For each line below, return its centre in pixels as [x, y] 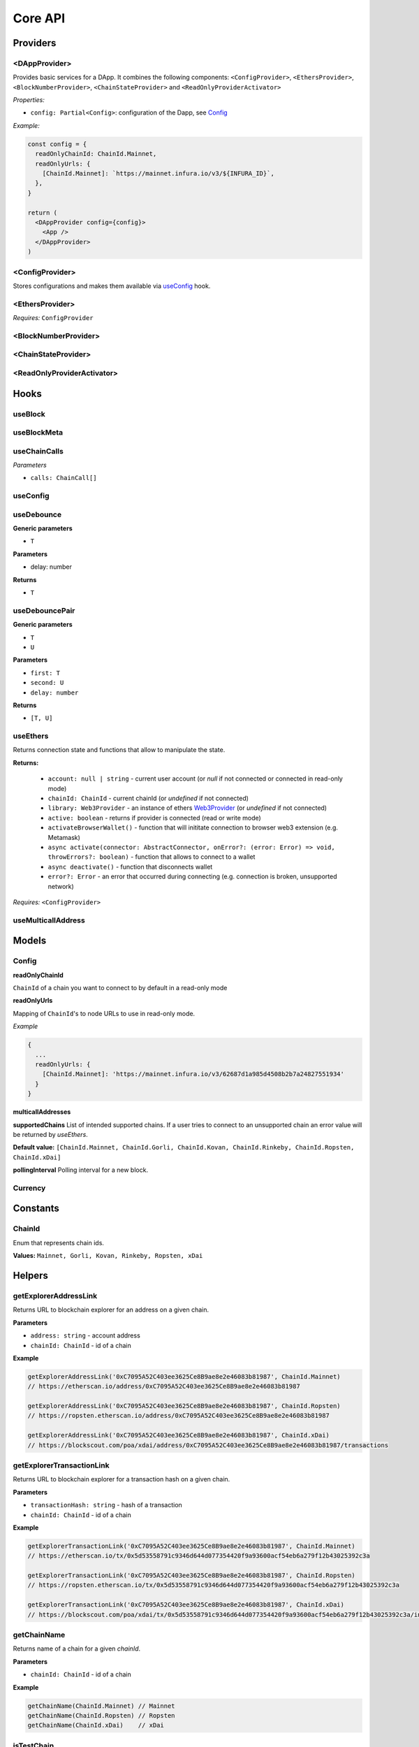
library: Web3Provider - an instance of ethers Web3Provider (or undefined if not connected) [188, 808]
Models [30, 941]
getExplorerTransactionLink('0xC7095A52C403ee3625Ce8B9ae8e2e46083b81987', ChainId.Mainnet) [191, 1546]
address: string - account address [86, 1335]
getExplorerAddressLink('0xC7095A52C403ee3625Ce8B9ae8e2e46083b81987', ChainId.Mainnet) [184, 1376]
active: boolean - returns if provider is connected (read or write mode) [154, 818]
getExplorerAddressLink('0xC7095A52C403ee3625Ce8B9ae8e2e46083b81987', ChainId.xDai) [178, 1435]
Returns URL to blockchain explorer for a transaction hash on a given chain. [122, 1479]
